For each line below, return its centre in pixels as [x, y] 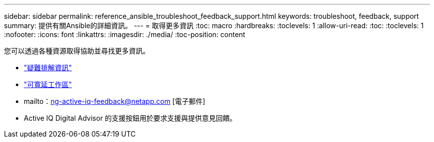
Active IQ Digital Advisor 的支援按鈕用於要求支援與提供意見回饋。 [130, 118]
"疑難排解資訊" [48, 68]
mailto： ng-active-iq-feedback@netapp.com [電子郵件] [115, 101]
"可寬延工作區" [48, 84]
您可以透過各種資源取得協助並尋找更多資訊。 [77, 51]
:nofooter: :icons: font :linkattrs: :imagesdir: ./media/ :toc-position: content [125, 34]
